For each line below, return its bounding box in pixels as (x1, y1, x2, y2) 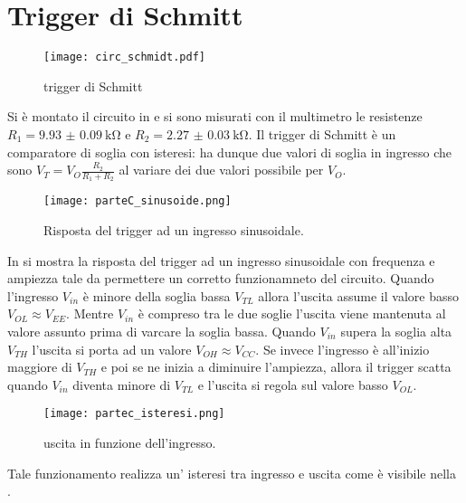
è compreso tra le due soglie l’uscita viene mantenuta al (138, 304, 446, 323)
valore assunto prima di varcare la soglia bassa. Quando (7, 322, 316, 341)
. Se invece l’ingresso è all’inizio (255, 339, 430, 358)
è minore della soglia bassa (82, 286, 231, 305)
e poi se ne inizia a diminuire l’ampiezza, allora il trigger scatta (100, 357, 452, 376)
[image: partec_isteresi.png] (43, 407, 225, 421)
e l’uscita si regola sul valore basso (197, 375, 388, 394)
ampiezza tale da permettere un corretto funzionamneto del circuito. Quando (7, 269, 434, 288)
